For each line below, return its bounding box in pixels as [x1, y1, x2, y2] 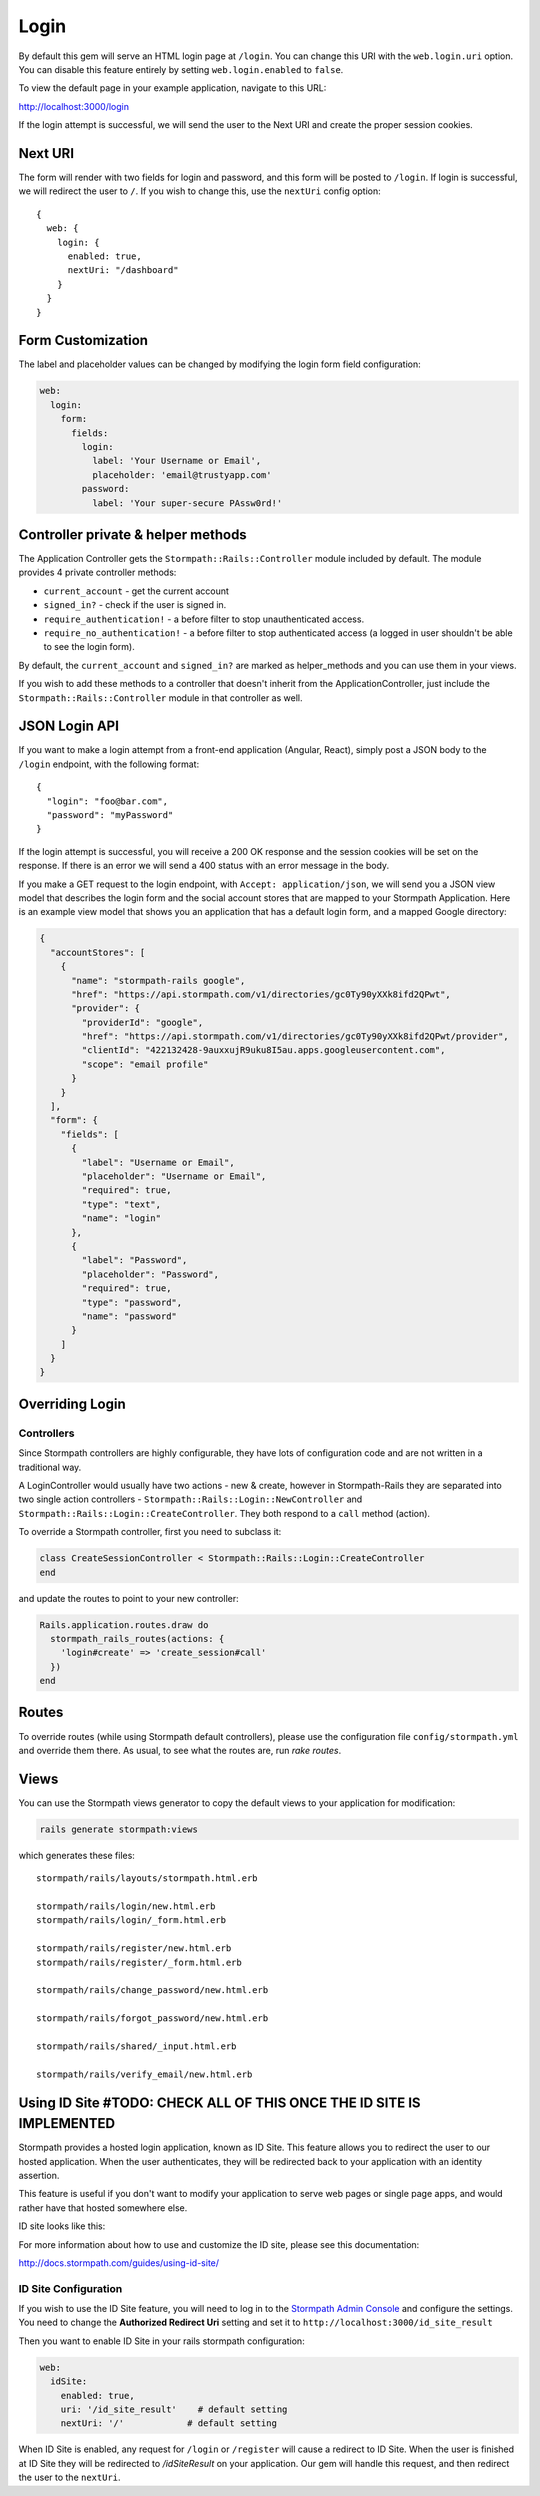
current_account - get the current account [43, 585, 230, 597]
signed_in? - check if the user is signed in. [43, 599, 227, 611]
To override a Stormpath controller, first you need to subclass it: [18, 1526, 282, 1538]
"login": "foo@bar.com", [46, 795, 169, 807]
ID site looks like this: [18, 2220, 106, 2232]
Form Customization [18, 332, 149, 349]
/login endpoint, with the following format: [18, 758, 200, 770]
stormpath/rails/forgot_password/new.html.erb [36, 2013, 269, 2024]
